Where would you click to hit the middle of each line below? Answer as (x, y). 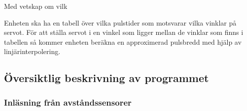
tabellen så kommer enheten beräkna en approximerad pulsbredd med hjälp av (123, 42)
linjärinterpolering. (32, 51)
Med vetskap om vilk (36, 6)
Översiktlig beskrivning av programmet (106, 78)
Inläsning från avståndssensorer (68, 102)
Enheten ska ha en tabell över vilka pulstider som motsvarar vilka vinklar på (120, 22)
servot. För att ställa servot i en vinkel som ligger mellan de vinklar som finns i (124, 32)
